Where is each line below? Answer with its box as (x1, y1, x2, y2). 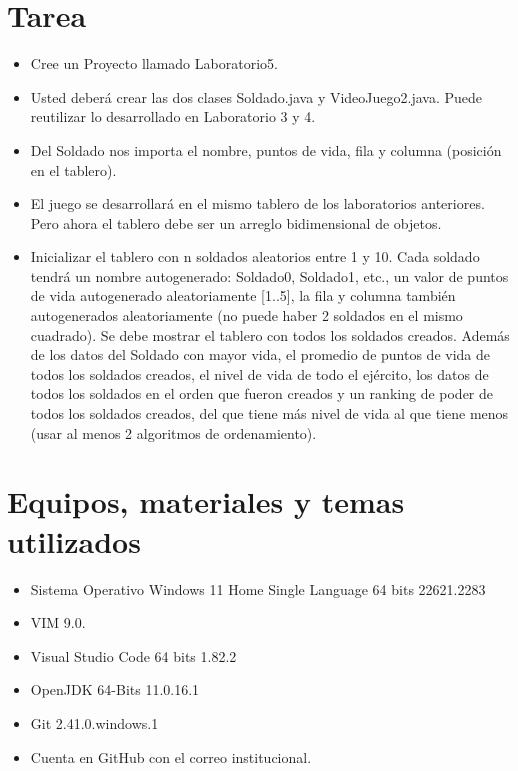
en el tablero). (30, 159, 117, 180)
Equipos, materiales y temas (7, 481, 405, 522)
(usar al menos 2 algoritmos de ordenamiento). (30, 422, 317, 443)
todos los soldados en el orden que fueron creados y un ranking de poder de (30, 383, 494, 404)
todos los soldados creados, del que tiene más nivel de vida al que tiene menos (30, 403, 509, 424)
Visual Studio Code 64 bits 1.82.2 (30, 645, 237, 666)
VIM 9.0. (30, 612, 86, 633)
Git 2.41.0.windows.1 (30, 712, 159, 733)
